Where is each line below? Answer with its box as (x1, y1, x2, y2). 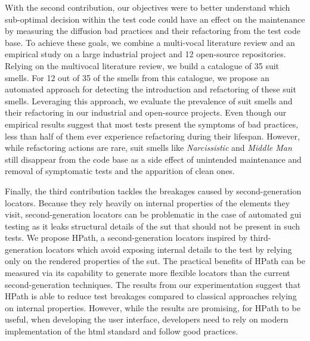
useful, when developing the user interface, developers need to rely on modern (5, 313, 289, 325)
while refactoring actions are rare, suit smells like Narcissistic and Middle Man (5, 141, 292, 154)
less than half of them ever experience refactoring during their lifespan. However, (5, 129, 300, 142)
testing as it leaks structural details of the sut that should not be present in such (5, 219, 300, 232)
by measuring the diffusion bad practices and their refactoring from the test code (5, 24, 300, 37)
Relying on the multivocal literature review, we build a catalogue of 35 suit (5, 59, 280, 72)
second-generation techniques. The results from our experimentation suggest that (5, 278, 301, 290)
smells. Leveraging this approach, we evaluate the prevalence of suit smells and (5, 94, 293, 107)
